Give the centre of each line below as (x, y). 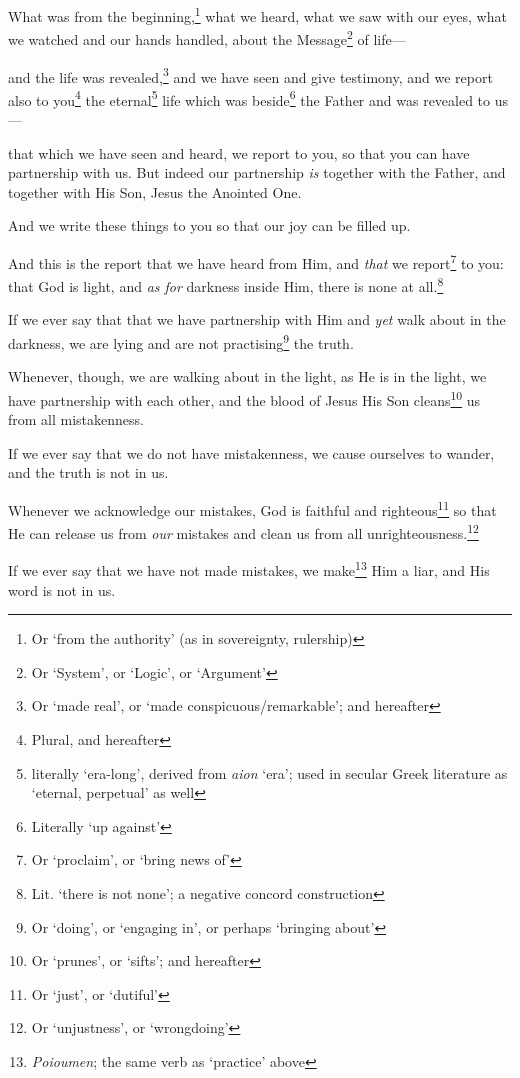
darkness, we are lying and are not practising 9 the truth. (181, 341)
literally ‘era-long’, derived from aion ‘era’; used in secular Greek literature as (269, 772)
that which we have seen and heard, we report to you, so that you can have (239, 152)
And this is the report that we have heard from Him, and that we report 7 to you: (256, 261)
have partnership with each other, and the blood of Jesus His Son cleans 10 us (244, 398)
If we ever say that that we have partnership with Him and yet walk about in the (257, 319)
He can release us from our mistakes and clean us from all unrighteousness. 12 (243, 531)
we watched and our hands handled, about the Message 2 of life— (207, 37)
